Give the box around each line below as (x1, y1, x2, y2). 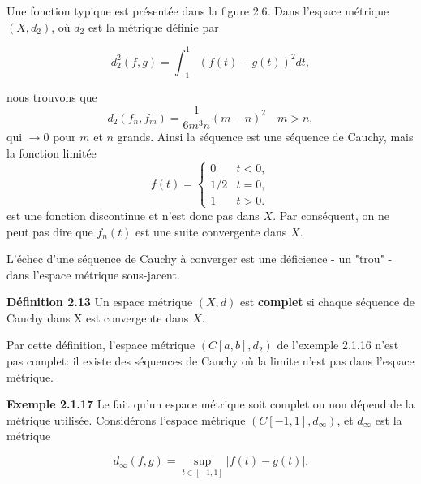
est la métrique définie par (88, 18, 219, 35)
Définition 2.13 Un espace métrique (6, 293, 193, 310)
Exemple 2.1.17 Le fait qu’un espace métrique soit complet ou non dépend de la (6, 395, 415, 413)
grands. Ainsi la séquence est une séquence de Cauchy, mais (117, 128, 414, 145)
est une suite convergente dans (135, 223, 287, 240)
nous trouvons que (6, 89, 97, 106)
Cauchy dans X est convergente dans (6, 309, 189, 326)
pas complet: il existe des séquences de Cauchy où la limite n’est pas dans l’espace (6, 352, 415, 369)
